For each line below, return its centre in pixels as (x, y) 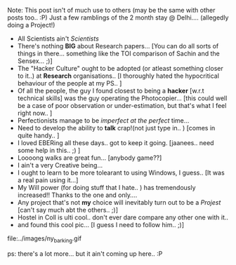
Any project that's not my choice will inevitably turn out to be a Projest (119, 202)
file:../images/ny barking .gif (45, 239)
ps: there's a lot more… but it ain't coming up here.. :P (85, 253)
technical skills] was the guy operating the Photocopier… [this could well (122, 98)
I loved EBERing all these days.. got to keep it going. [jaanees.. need (116, 143)
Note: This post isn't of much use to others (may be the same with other (111, 10)
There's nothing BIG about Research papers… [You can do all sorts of (118, 46)
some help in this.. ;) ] (49, 150)
